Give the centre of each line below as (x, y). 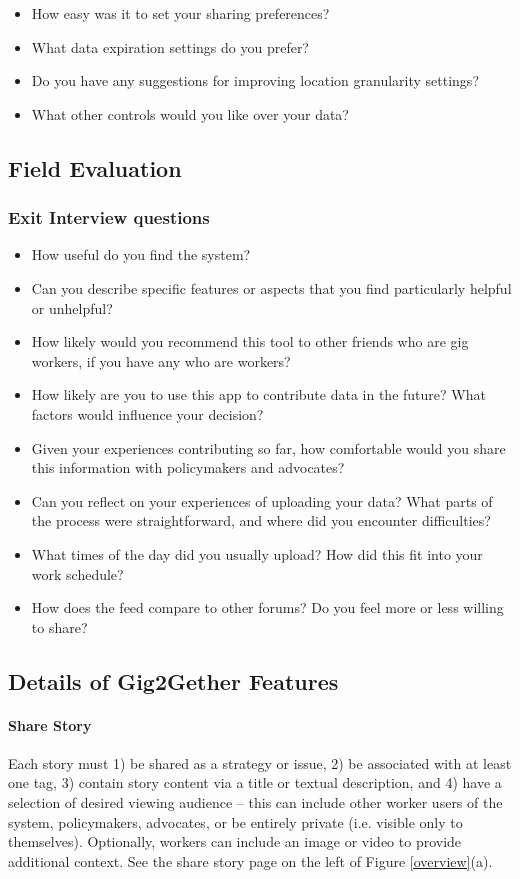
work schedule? (77, 573)
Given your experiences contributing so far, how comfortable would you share (268, 447)
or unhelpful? (72, 307)
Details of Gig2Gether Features (173, 680)
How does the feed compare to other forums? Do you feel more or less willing (267, 607)
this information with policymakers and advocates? (188, 467)
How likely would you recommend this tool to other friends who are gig (250, 341)
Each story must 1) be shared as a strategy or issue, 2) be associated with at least (260, 762)
